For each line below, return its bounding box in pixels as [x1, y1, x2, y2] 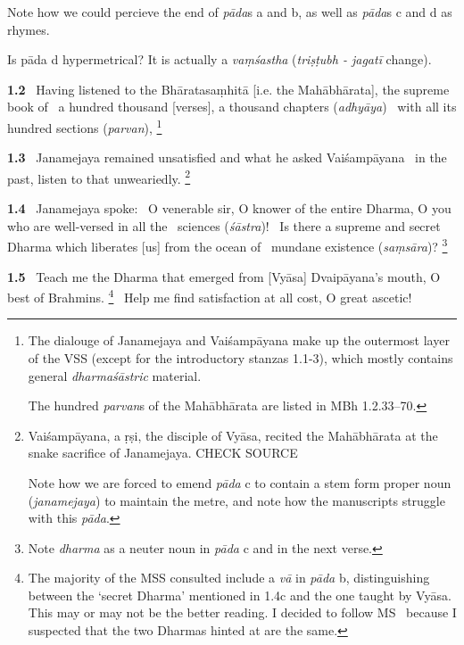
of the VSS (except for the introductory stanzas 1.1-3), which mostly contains [28, 348, 453, 367]
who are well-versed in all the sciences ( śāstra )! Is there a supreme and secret [7, 216, 441, 235]
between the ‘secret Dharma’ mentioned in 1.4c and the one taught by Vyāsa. [28, 585, 452, 604]
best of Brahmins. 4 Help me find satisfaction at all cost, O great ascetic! [7, 285, 412, 306]
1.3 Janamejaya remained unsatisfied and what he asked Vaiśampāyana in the [7, 148, 447, 167]
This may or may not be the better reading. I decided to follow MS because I [28, 603, 457, 622]
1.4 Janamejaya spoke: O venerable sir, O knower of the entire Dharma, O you [7, 199, 452, 218]
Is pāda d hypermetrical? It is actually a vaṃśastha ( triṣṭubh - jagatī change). [7, 50, 432, 69]
